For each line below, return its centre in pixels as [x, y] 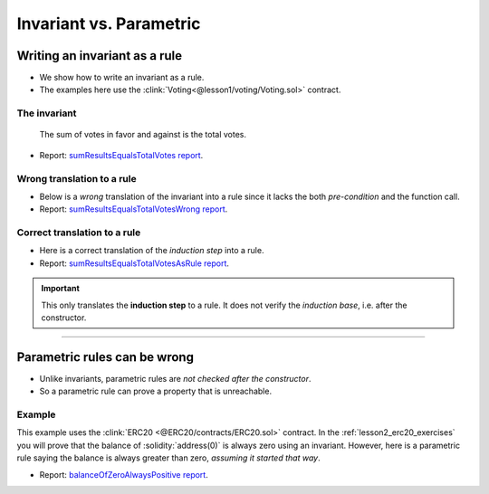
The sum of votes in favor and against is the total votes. [143, 135]
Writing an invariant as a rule [100, 56]
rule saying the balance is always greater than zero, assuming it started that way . [168, 458]
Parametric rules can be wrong [105, 357]
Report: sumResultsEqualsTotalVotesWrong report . [134, 209]
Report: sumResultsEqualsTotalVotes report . [121, 155]
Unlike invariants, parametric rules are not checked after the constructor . [175, 378]
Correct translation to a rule [79, 233]
